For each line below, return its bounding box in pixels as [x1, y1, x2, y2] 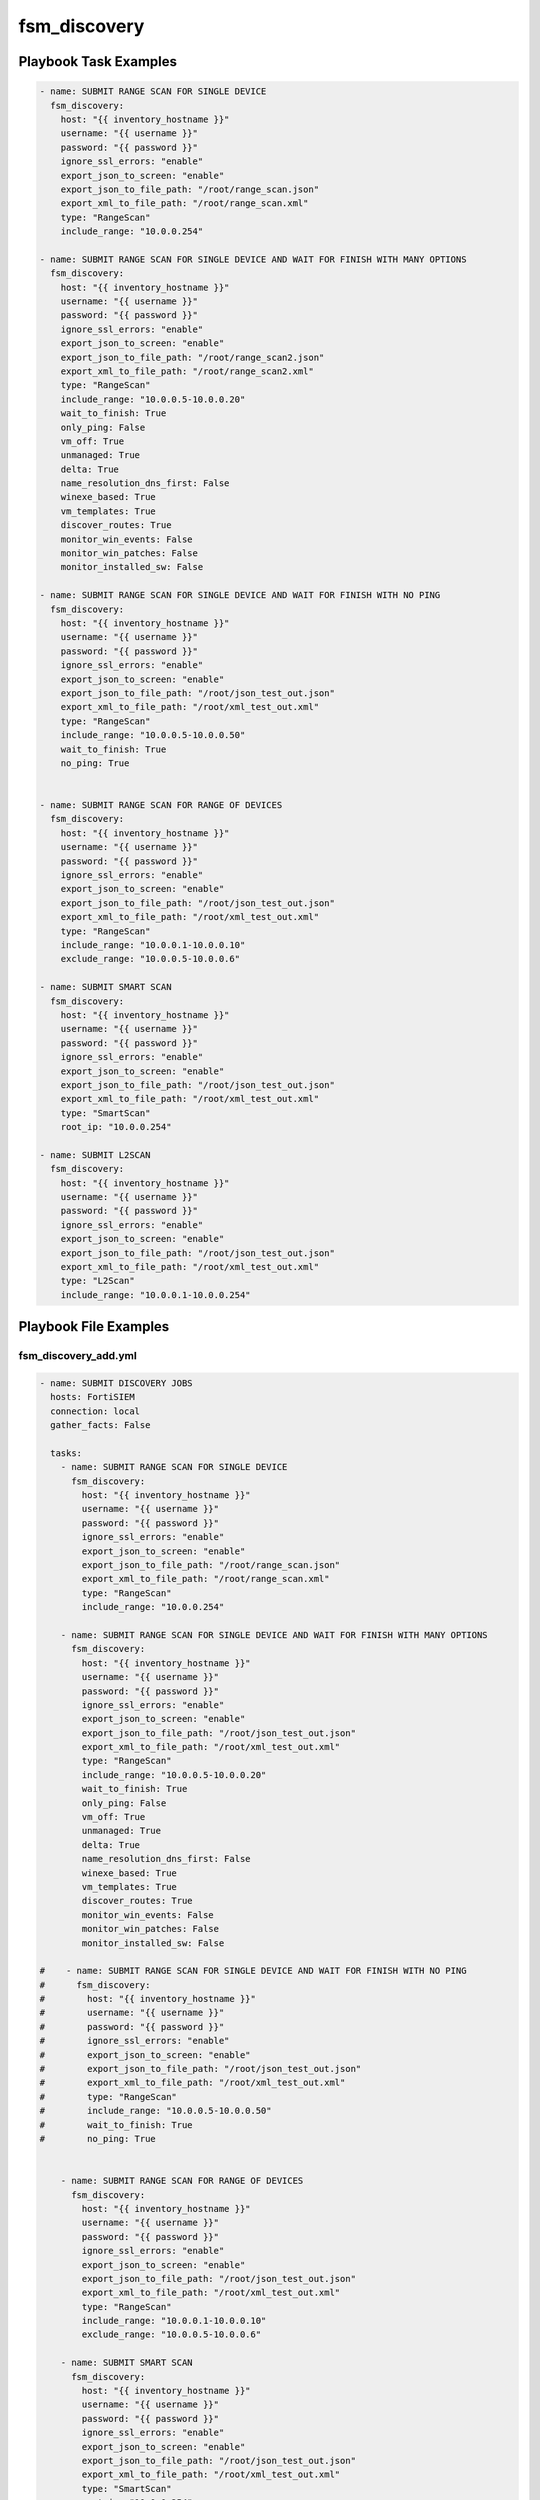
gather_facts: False [50, 1420, 151, 1431]
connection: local [50, 1405, 140, 1417]
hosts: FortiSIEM [50, 1391, 135, 1403]
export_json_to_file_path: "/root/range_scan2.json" [60, 351, 325, 363]
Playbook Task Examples [18, 53, 178, 70]
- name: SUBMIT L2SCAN [39, 1149, 151, 1160]
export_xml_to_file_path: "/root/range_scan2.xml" [60, 365, 314, 377]
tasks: [50, 1447, 83, 1459]
